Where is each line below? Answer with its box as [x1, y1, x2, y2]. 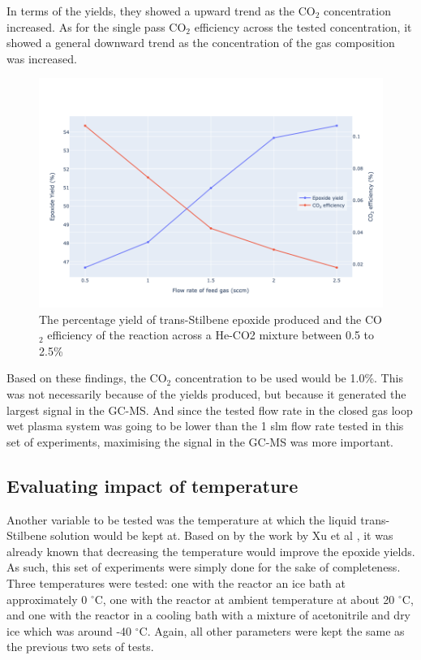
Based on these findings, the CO [6, 369, 167, 386]
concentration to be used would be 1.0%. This [174, 369, 403, 386]
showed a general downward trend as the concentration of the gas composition [6, 34, 395, 51]
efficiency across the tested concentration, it [194, 18, 412, 35]
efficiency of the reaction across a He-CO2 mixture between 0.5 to [47, 326, 375, 343]
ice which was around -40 [6, 622, 132, 639]
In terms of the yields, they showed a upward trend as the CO [6, 2, 316, 19]
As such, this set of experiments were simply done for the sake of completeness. [6, 559, 401, 576]
